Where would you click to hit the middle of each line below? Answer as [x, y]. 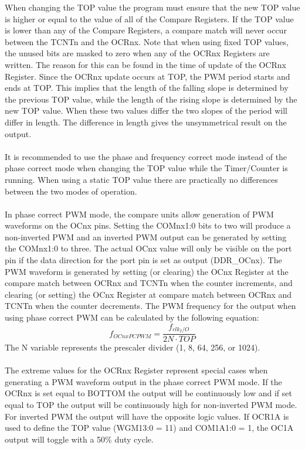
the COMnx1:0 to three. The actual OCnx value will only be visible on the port [148, 248]
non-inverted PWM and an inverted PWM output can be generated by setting [146, 237]
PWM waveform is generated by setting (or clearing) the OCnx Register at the [147, 271]
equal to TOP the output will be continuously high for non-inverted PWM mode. [151, 405]
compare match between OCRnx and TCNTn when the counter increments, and [149, 283]
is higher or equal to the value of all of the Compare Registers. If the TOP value [149, 18]
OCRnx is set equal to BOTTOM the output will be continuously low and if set [148, 393]
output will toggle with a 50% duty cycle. [79, 439]
